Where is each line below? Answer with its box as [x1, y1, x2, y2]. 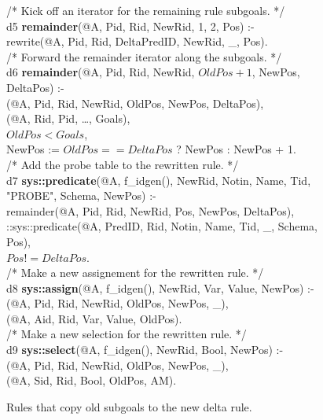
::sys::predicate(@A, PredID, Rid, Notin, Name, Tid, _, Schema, [6, 218, 317, 234]
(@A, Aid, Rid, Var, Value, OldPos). [6, 310, 182, 326]
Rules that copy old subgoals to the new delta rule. [6, 398, 252, 414]
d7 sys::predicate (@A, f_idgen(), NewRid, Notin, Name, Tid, [6, 171, 311, 188]
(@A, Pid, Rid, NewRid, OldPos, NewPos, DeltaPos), [6, 94, 264, 111]
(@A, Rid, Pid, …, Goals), [6, 110, 130, 127]
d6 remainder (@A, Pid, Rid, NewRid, [6, 64, 195, 80]
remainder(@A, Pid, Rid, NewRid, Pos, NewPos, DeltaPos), [6, 202, 295, 219]
